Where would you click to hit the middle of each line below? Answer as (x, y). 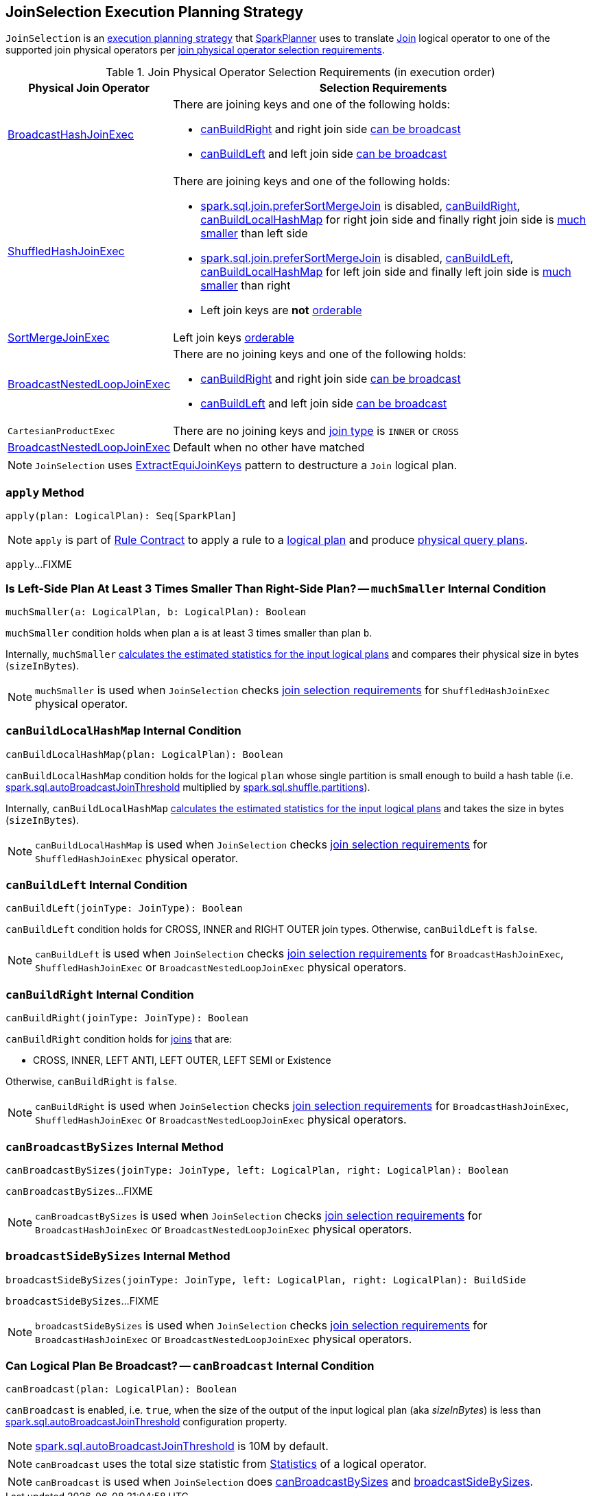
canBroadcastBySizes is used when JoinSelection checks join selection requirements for (259, 1215)
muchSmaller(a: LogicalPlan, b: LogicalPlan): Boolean (156, 612)
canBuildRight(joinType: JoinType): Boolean (127, 1018)
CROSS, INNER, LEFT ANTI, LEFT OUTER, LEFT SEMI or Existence (182, 1060)
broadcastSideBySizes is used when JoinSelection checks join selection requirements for (261, 1325)
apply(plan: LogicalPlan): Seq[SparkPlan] (121, 516)
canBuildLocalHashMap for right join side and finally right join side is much (393, 220)
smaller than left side (254, 234)
